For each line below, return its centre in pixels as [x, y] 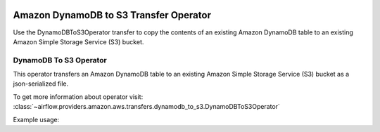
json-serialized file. [41, 84]
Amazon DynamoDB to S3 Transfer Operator [112, 15]
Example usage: [36, 119]
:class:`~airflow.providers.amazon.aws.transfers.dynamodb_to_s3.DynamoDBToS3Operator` [147, 107]
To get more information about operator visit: [78, 97]
